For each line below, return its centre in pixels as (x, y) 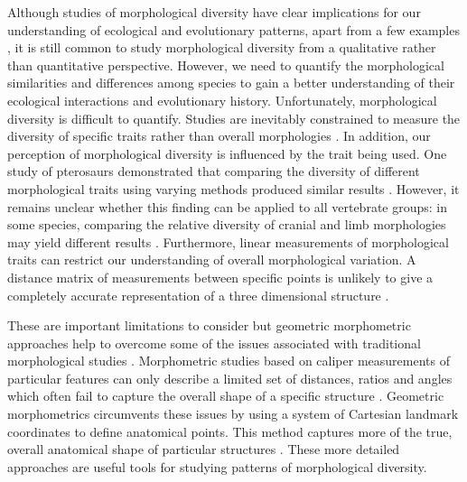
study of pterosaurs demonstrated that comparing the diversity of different (214, 171)
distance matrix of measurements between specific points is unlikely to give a (220, 277)
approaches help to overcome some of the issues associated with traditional (214, 343)
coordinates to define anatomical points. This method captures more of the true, (230, 431)
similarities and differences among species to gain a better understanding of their (231, 83)
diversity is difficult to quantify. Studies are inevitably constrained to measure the (234, 118)
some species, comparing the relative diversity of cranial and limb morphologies (227, 224)
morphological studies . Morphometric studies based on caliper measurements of (229, 361)
